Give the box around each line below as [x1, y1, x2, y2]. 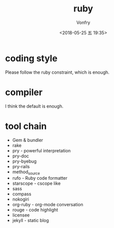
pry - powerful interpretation [12, 147, 71, 153]
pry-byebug [12, 158, 37, 164]
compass [12, 191, 31, 197]
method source [12, 169, 40, 176]
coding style [5, 53, 58, 64]
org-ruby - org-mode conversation [12, 202, 83, 208]
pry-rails [12, 163, 30, 169]
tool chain [5, 120, 47, 132]
